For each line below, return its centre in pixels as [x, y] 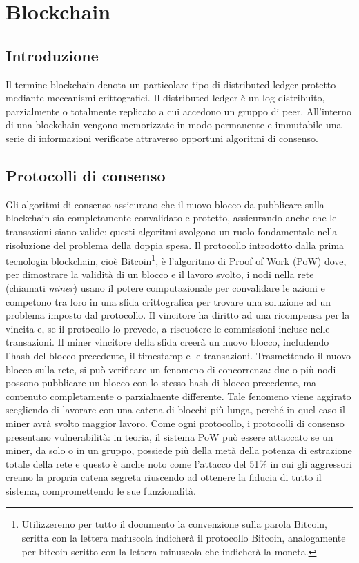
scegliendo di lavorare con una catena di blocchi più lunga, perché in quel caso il [175, 409]
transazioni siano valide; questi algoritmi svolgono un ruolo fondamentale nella [172, 231]
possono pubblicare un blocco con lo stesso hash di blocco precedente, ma [161, 383]
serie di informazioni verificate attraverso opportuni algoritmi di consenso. [162, 138]
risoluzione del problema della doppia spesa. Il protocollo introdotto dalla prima [175, 245]
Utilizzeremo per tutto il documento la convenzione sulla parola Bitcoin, [174, 524]
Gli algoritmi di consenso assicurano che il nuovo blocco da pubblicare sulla [165, 204]
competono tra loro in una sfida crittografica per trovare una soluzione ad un [168, 301]
